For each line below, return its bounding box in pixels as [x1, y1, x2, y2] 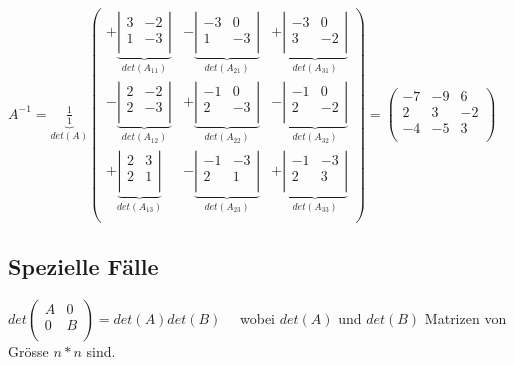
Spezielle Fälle [8, 250, 159, 281]
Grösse [8, 340, 49, 361]
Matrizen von [424, 307, 507, 328]
